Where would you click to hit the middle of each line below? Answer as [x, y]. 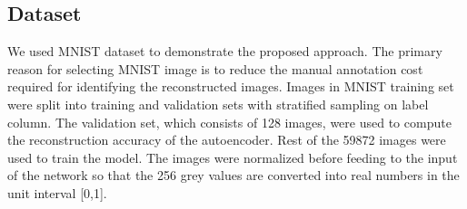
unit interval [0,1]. [57, 192]
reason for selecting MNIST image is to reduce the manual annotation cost [215, 68]
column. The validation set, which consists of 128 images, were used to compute [229, 122]
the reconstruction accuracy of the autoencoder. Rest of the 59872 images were [227, 140]
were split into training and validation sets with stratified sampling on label [218, 104]
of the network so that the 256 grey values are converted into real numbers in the [233, 175]
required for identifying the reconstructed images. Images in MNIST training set [231, 86]
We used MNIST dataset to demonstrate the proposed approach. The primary [225, 51]
